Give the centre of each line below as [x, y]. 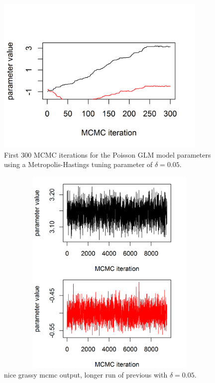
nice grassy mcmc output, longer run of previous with [86, 375]
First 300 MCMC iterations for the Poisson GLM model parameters [107, 154]
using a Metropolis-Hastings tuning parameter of [78, 164]
